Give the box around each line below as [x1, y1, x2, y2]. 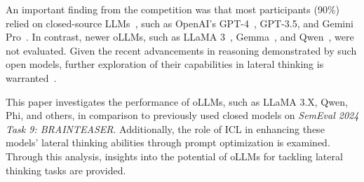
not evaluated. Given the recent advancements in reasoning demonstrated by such [6, 43, 357, 57]
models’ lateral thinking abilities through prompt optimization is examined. [6, 135, 330, 150]
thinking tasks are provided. [6, 162, 126, 177]
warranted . [6, 70, 57, 85]
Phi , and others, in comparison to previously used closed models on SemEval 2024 [6, 108, 359, 122]
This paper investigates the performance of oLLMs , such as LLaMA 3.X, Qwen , [6, 94, 348, 108]
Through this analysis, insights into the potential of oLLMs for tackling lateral [6, 148, 343, 163]
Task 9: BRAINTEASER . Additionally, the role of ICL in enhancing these [6, 121, 325, 136]
